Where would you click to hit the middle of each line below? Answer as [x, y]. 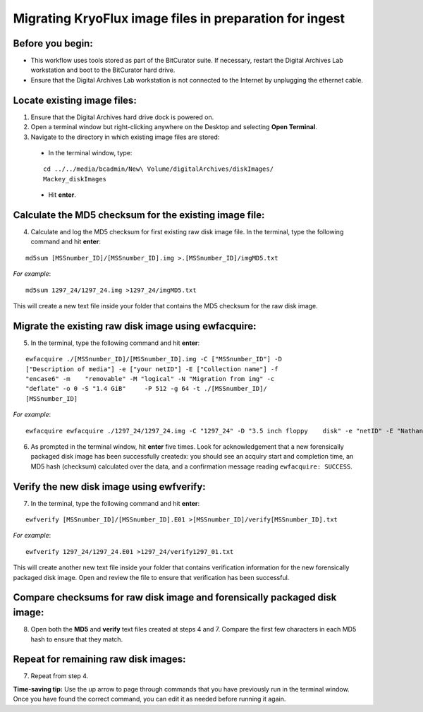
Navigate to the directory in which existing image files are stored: [125, 137]
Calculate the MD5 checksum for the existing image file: [139, 215]
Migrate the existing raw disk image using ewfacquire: [135, 326]
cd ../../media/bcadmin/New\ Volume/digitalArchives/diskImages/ [159, 169]
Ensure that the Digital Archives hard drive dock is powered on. [122, 117]
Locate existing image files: [75, 100]
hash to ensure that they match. [77, 639]
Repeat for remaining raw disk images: [99, 659]
